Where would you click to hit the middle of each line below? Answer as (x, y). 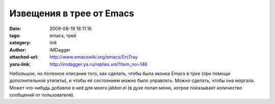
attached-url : (24, 57)
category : (20, 43)
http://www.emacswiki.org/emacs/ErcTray (94, 57)
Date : (15, 29)
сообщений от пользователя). (42, 95)
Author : (18, 50)
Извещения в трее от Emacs (72, 13)
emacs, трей (63, 35)
